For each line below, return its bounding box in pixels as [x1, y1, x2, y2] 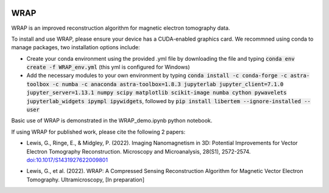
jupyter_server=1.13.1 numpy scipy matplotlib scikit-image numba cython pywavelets [26, 89, 287, 96]
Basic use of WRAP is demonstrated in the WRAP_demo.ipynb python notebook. [11, 117, 213, 124]
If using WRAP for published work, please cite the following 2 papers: [11, 128, 186, 135]
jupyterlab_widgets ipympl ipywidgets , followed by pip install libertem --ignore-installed [26, 97, 302, 104]
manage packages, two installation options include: [11, 44, 140, 51]
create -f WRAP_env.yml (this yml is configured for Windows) [26, 64, 190, 71]
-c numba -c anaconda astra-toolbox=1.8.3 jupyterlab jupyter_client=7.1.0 [52, 81, 284, 87]
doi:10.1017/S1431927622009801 [26, 156, 108, 163]
